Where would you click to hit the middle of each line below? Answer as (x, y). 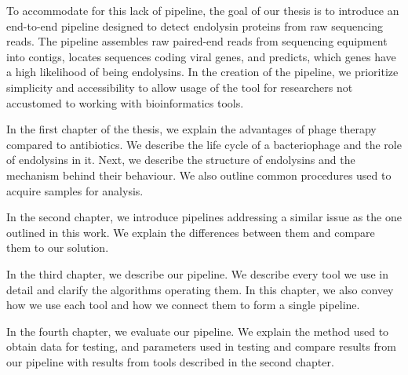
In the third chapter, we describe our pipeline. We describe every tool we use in (197, 273)
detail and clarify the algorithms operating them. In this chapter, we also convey (200, 289)
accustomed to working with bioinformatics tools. (125, 102)
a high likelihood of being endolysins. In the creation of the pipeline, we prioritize (202, 72)
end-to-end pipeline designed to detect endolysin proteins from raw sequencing (195, 25)
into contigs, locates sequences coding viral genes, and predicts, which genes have (201, 56)
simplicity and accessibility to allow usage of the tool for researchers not (180, 87)
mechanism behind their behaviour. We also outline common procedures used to (199, 175)
